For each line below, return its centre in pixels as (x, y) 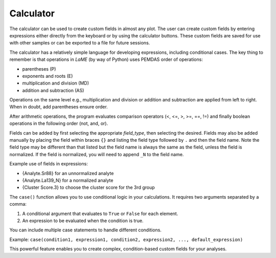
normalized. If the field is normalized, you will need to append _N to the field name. (97, 154)
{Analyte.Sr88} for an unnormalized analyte (68, 173)
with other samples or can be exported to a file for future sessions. (80, 43)
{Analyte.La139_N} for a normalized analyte (68, 180)
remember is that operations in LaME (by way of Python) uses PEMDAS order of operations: (106, 59)
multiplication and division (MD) (56, 83)
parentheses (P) (39, 69)
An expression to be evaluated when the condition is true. (83, 221)
